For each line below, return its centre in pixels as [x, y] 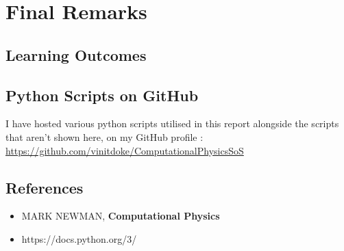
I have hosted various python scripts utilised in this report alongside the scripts [172, 123]
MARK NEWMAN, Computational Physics [121, 216]
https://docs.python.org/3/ [79, 238]
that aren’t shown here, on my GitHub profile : [105, 136]
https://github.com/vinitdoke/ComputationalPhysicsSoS [125, 150]
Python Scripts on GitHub [102, 95]
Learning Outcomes [76, 54]
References [45, 187]
